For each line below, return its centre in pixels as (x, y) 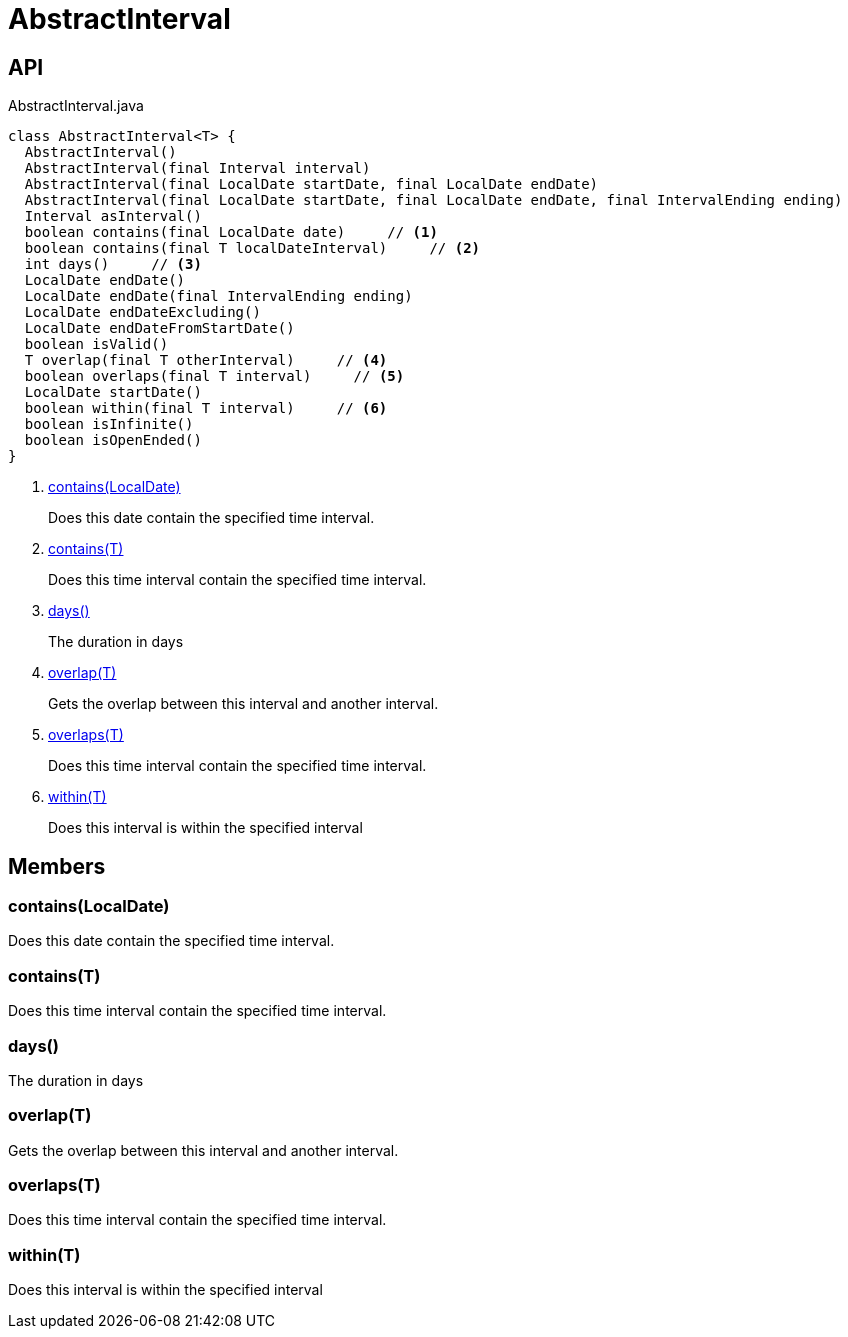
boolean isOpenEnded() (113, 440)
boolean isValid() (96, 344)
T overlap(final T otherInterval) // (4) (206, 360)
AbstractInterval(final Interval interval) (197, 168)
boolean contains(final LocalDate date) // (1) (231, 232)
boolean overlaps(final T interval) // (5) (214, 376)
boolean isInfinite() (109, 424)
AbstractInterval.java (76, 106)
